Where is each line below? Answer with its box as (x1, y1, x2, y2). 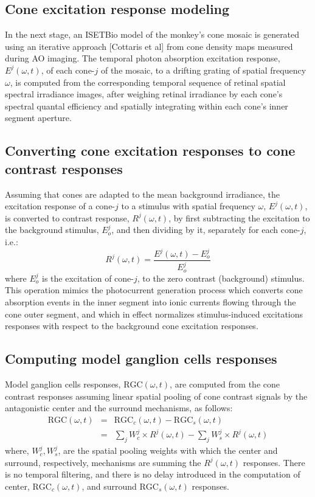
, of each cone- (41, 63, 95, 76)
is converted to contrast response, (5, 211, 130, 224)
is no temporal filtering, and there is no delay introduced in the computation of (5, 468, 300, 481)
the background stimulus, (5, 223, 99, 236)
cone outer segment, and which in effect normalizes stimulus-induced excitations (5, 307, 303, 320)
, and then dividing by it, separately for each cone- (111, 223, 300, 236)
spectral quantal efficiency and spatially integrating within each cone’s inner (5, 99, 288, 112)
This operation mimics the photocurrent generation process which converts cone (5, 283, 303, 296)
